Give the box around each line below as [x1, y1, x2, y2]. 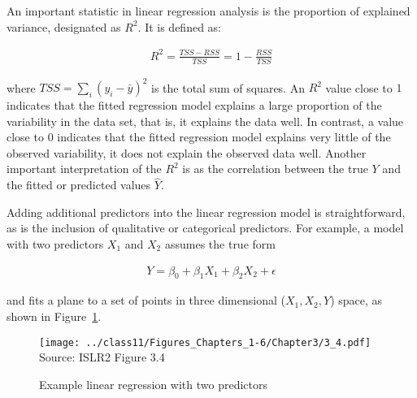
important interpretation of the [7, 160, 162, 177]
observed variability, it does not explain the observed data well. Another [7, 144, 367, 161]
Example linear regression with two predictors [39, 375, 268, 392]
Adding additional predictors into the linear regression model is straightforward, [7, 203, 406, 220]
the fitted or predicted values [7, 176, 151, 193]
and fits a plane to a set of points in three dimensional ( [7, 292, 285, 309]
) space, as [330, 292, 383, 309]
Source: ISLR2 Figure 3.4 [39, 348, 165, 366]
